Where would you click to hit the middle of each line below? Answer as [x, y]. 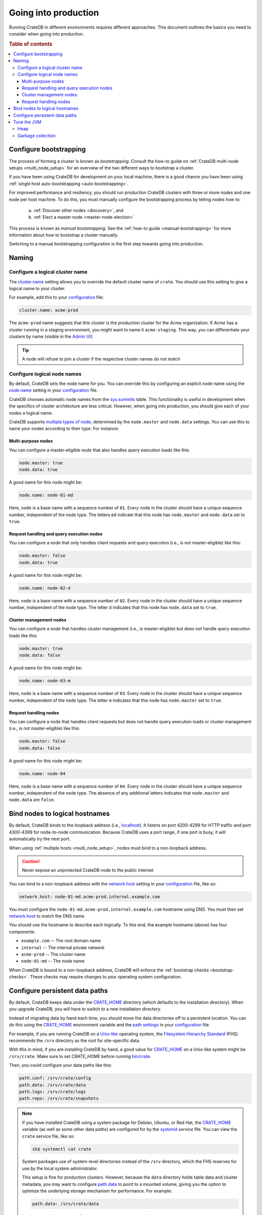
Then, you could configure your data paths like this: [60, 1065]
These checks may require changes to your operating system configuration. [106, 977]
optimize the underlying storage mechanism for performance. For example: [97, 1191]
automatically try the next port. [40, 839]
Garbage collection [37, 136]
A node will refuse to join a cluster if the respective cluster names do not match [101, 359]
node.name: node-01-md [46, 495]
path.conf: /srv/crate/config [55, 1078]
